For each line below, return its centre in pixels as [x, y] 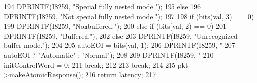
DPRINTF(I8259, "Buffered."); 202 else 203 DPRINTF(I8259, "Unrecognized [121, 35]
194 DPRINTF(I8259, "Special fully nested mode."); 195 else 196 [103, 6]
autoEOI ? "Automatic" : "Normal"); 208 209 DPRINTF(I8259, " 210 [109, 55]
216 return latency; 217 [121, 74]
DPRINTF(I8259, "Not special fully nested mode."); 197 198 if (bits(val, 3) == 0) [129, 16]
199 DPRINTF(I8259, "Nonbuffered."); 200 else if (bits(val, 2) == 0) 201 [115, 26]
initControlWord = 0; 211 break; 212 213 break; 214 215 [90, 64]
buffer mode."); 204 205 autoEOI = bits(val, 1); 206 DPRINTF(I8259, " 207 [120, 45]
